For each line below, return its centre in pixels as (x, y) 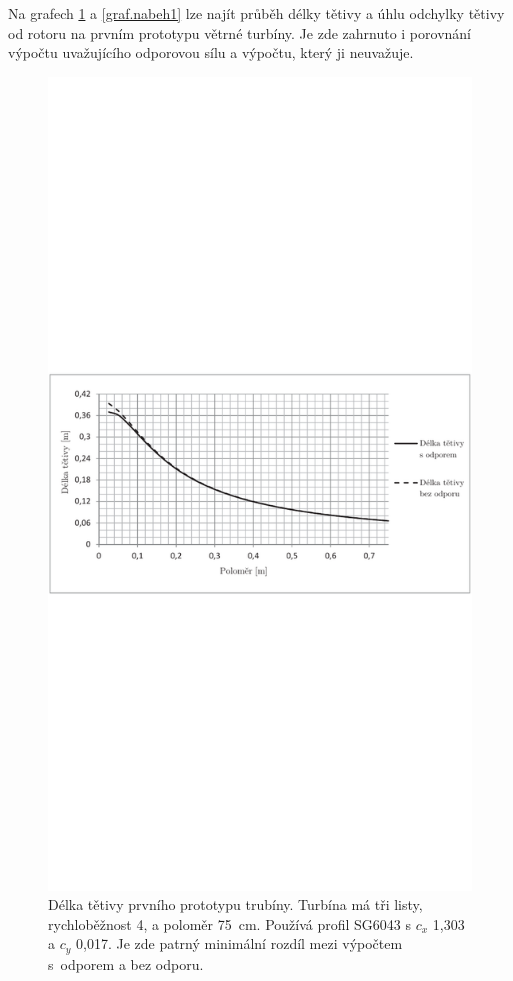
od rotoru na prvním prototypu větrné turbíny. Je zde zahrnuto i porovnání (239, 32)
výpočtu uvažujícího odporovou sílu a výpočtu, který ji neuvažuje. (211, 52)
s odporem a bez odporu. (126, 963)
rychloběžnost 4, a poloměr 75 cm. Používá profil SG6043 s (230, 923)
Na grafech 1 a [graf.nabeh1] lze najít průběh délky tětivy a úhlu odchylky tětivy (256, 13)
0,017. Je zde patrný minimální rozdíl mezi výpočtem (239, 943)
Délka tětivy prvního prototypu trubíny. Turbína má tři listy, (235, 904)
